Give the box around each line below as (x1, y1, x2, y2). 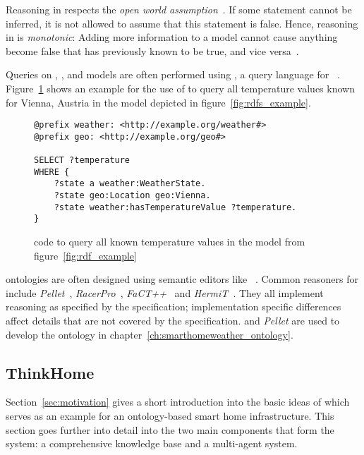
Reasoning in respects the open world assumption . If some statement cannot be (6, 2, 352, 16)
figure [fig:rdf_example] (34, 248, 137, 262)
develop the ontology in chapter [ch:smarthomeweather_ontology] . (6, 327, 293, 341)
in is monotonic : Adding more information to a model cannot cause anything (6, 30, 338, 44)
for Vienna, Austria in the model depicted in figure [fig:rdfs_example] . (6, 95, 311, 109)
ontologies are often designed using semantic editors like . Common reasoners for (6, 272, 359, 286)
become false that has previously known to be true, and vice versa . (6, 43, 299, 58)
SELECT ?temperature (34, 155, 131, 166)
